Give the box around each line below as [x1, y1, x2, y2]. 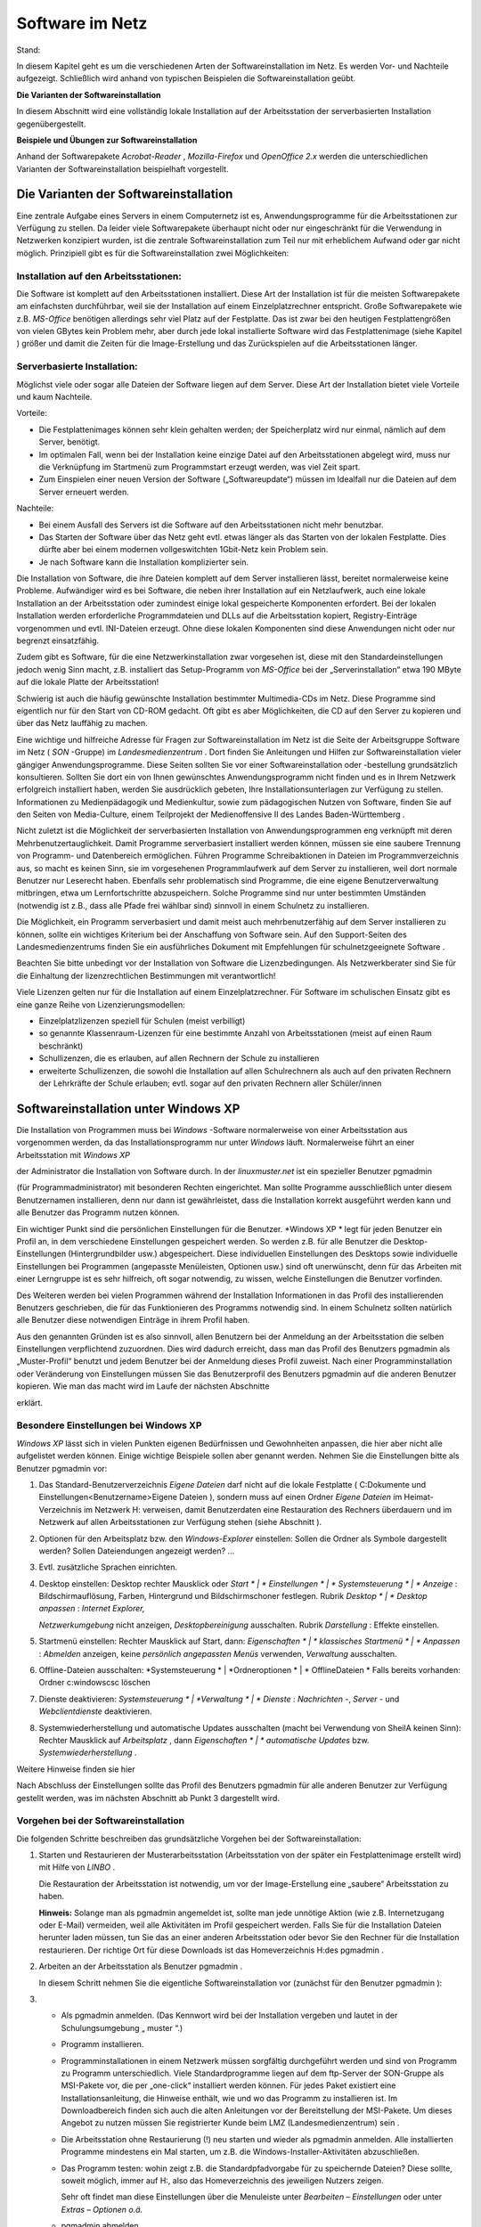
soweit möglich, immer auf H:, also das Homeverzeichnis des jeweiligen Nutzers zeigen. [61, 2175, 384, 2186]
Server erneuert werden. [38, 486, 129, 497]
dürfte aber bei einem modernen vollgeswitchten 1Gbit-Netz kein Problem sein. [38, 544, 329, 555]
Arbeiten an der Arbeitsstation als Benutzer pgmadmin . [38, 1961, 243, 1972]
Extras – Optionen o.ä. [61, 2204, 143, 2215]
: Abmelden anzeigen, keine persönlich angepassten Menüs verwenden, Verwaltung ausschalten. [38, 1648, 397, 1659]
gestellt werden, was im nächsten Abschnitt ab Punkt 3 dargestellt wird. [16, 1792, 280, 1803]
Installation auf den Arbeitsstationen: [16, 270, 182, 282]
